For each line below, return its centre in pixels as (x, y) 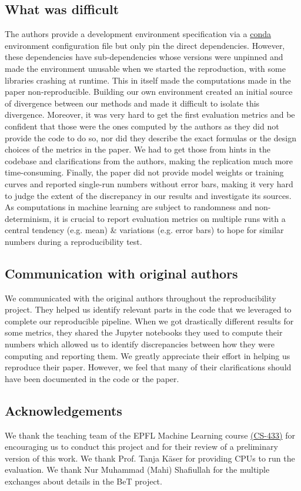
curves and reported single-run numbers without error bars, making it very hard (149, 183)
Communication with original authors (121, 273)
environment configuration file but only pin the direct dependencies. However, (145, 45)
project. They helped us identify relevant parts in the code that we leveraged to (148, 309)
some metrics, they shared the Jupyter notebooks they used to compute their (144, 332)
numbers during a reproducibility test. (73, 241)
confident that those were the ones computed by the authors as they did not (142, 126)
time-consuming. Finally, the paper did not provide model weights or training (144, 172)
